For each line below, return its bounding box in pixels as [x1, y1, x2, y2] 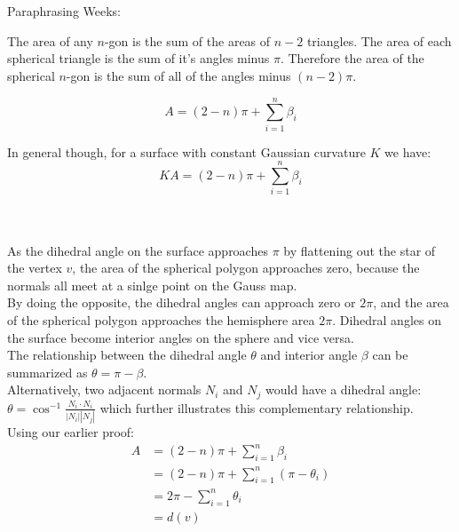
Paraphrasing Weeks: [7, 2, 122, 20]
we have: [384, 142, 431, 161]
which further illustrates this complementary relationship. [99, 398, 414, 417]
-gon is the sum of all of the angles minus [66, 66, 291, 84]
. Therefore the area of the [280, 49, 424, 67]
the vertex [7, 258, 62, 277]
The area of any [7, 31, 93, 50]
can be [372, 345, 408, 364]
